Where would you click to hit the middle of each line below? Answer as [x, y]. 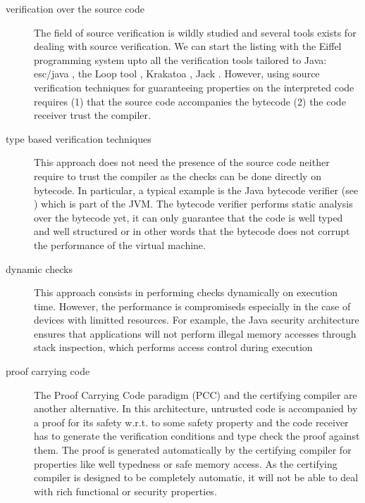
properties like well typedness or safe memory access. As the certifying [186, 463]
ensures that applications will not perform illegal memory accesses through [195, 333]
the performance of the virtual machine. [120, 244]
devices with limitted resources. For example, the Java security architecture [197, 320]
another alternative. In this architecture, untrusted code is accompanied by [196, 408]
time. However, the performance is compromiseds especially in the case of [192, 306]
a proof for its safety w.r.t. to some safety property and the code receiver [191, 422]
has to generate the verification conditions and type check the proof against [197, 436]
